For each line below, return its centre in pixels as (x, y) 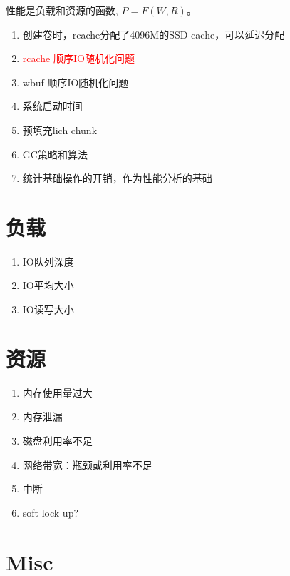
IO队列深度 (48, 261)
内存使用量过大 (57, 392)
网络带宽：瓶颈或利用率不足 (87, 464)
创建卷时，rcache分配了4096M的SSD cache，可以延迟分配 (154, 34)
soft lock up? (51, 512)
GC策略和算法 (55, 154)
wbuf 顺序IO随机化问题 (76, 82)
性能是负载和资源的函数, (62, 10)
